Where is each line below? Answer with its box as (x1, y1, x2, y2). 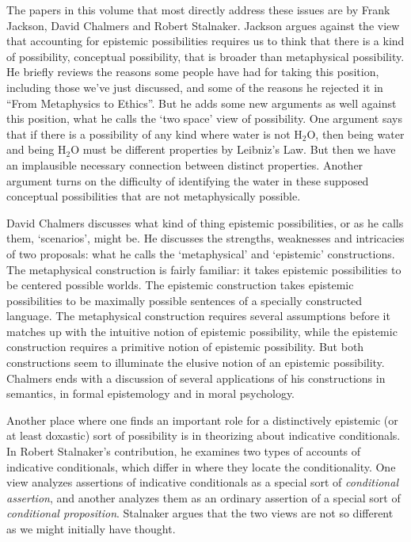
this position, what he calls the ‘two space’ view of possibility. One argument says (6, 110, 402, 127)
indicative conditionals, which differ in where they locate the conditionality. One (6, 458, 396, 475)
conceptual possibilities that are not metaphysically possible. (6, 188, 301, 204)
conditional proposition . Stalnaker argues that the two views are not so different (6, 505, 394, 521)
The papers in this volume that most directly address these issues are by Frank (6, 2, 390, 17)
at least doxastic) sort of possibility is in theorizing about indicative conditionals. (6, 427, 401, 444)
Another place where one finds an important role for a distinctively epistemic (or (6, 411, 398, 428)
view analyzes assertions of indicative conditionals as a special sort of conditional (6, 474, 398, 490)
